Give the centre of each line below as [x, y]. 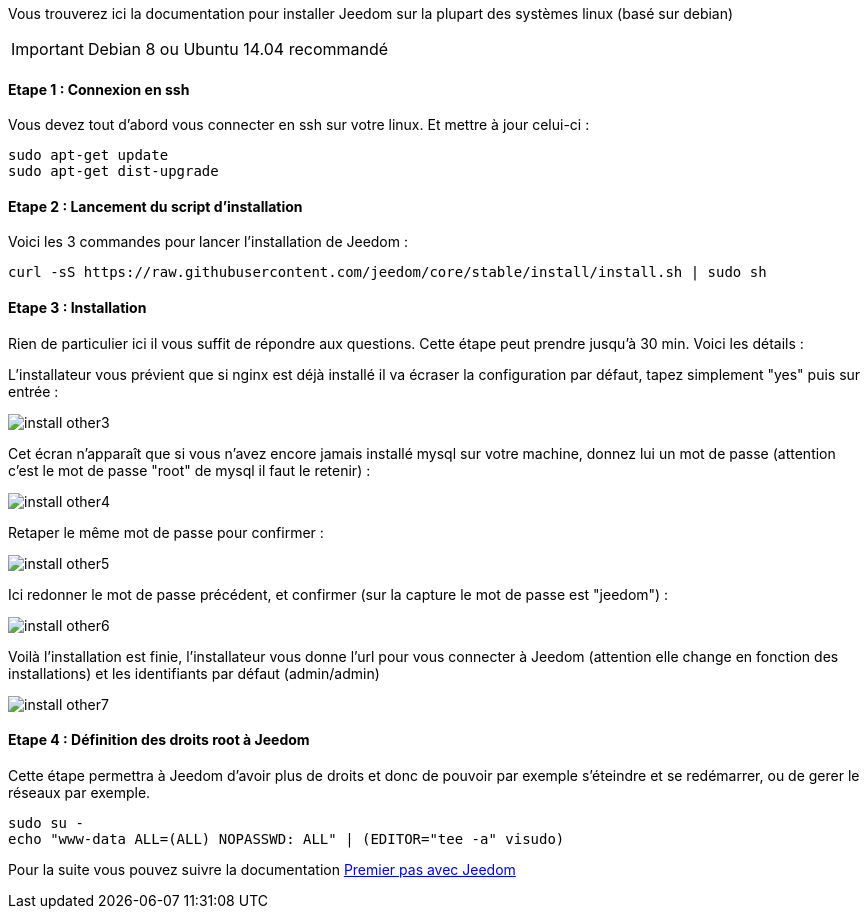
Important [47, 49]
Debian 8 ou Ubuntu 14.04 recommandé [238, 49]
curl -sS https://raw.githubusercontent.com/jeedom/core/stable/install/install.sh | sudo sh [387, 272]
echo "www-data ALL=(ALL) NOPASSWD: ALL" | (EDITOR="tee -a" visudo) [286, 838]
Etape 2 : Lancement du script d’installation [155, 206]
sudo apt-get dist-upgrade [113, 171]
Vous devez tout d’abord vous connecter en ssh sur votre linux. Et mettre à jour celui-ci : [299, 125]
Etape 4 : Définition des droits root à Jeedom [159, 740]
